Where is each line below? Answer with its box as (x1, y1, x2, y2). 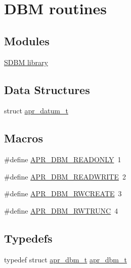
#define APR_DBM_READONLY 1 (4, 154, 121, 165)
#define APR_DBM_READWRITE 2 (4, 171, 126, 182)
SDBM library (4, 56, 48, 67)
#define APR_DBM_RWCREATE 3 (4, 188, 122, 199)
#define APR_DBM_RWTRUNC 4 (4, 205, 118, 216)
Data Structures (4, 81, 90, 97)
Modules (4, 33, 50, 48)
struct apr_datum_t (4, 105, 68, 116)
